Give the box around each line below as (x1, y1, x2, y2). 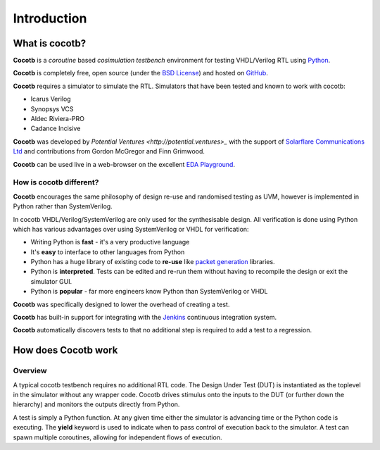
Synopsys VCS (30, 104, 74, 113)
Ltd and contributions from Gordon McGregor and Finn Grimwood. (13, 147, 205, 156)
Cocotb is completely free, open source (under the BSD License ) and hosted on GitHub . (13, 69, 269, 77)
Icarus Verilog (30, 95, 71, 104)
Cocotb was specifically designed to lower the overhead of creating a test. (13, 300, 230, 308)
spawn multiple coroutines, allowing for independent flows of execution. (13, 433, 222, 442)
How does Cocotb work (13, 344, 118, 356)
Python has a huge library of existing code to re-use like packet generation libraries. (30, 258, 275, 266)
